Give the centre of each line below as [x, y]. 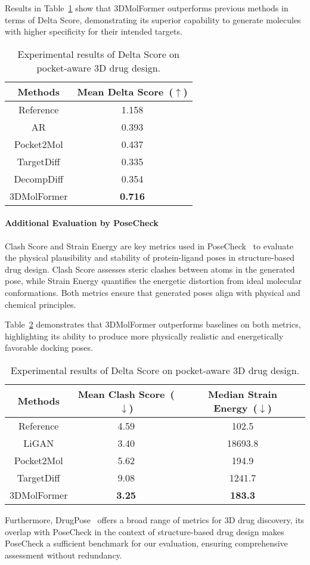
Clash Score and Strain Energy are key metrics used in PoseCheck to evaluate [149, 246]
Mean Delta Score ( [125, 91]
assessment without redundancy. [63, 555]
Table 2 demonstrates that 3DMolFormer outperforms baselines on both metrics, [153, 324]
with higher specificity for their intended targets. [94, 31]
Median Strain [243, 394]
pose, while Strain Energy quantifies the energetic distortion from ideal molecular [154, 281]
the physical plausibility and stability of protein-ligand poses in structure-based [150, 257]
